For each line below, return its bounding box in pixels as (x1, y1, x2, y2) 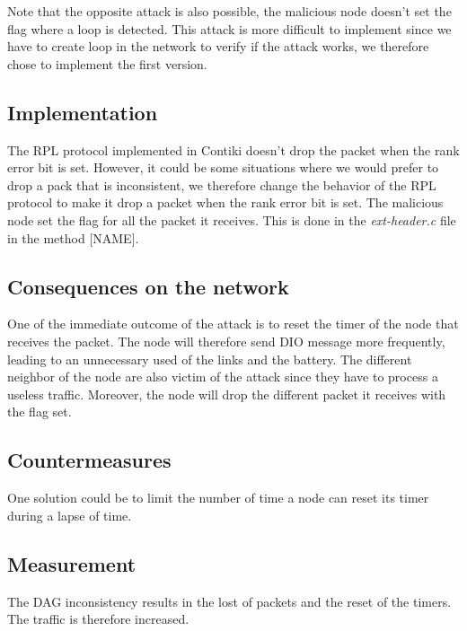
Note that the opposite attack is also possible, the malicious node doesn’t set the (7, 2, 452, 20)
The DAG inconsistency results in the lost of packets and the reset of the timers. (7, 592, 452, 610)
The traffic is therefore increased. (7, 609, 189, 628)
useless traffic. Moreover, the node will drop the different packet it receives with (7, 384, 446, 403)
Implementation (7, 98, 158, 126)
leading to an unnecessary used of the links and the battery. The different (7, 349, 412, 368)
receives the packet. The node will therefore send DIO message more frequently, (7, 331, 445, 350)
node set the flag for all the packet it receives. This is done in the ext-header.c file (7, 210, 456, 229)
